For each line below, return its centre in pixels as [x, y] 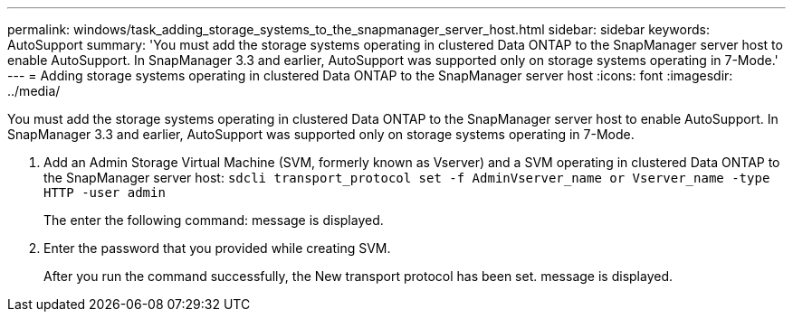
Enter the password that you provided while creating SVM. [217, 248]
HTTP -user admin [105, 192]
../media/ [34, 91]
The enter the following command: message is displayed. [214, 220]
